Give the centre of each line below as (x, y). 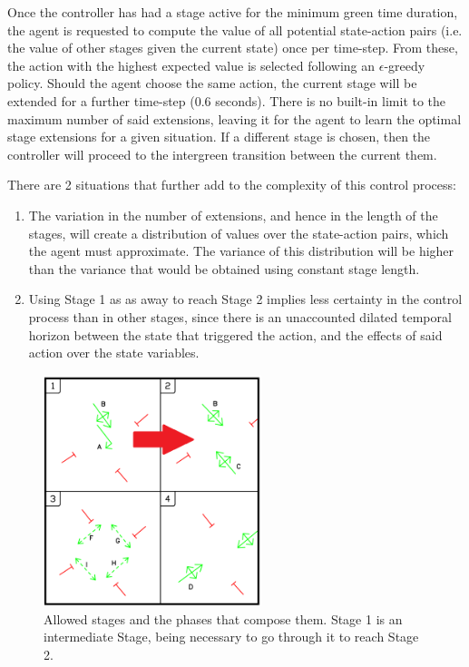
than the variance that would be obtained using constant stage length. (224, 268)
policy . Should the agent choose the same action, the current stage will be (212, 83)
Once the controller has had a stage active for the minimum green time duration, (233, 12)
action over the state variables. (114, 353)
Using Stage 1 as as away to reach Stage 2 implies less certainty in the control (245, 299)
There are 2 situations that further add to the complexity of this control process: (232, 185)
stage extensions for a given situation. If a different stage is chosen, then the (219, 137)
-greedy (405, 65)
